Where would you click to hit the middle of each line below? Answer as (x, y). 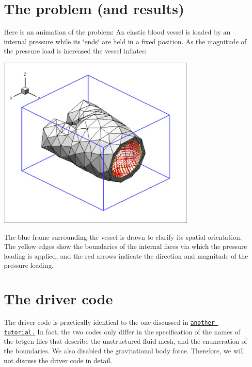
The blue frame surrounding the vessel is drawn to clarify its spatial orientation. (123, 236)
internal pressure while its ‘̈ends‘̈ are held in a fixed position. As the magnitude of (125, 41)
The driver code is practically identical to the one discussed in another (110, 322)
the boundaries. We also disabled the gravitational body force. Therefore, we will (124, 350)
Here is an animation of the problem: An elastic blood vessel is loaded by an (117, 32)
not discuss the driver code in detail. (58, 360)
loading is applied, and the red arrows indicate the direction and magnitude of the (126, 255)
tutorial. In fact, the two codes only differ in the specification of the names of (122, 331)
